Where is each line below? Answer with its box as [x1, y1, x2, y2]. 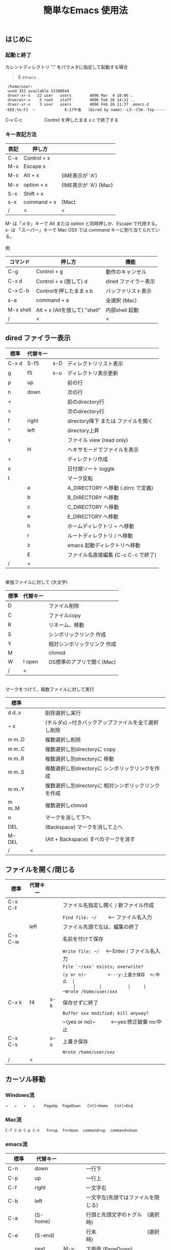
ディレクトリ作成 [67, 455, 108, 463]
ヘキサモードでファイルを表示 [67, 446, 139, 453]
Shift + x [23, 190, 44, 197]
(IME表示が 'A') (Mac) [61, 182, 113, 189]
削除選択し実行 [45, 709, 81, 717]
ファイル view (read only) [67, 437, 128, 444]
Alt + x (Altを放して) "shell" [36, 307, 101, 314]
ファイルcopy [48, 611, 81, 619]
